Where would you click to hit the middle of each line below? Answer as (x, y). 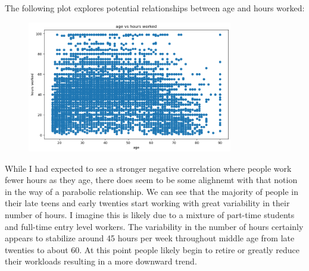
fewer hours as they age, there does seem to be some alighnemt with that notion (151, 180)
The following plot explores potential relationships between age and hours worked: (155, 8)
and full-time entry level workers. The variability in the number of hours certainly (154, 226)
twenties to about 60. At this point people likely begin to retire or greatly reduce (152, 249)
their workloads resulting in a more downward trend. (101, 261)
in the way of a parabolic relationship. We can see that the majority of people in (152, 191)
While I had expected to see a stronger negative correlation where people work (148, 168)
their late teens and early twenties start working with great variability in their (147, 203)
